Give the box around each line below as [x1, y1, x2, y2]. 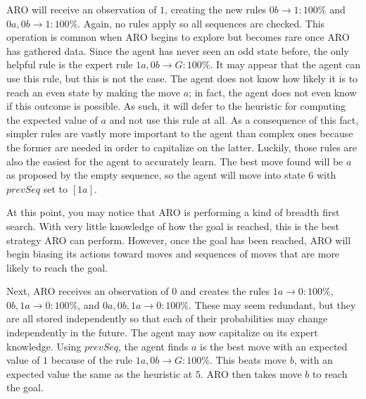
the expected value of [6, 112, 98, 127]
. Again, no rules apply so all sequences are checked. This [77, 15, 325, 30]
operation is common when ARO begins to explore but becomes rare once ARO [6, 30, 350, 44]
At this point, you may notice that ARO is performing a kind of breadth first [6, 205, 340, 220]
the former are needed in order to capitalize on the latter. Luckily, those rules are [6, 139, 358, 154]
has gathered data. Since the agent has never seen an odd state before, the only [6, 43, 349, 58]
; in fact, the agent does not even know [189, 84, 357, 99]
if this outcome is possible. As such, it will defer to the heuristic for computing [6, 99, 346, 113]
